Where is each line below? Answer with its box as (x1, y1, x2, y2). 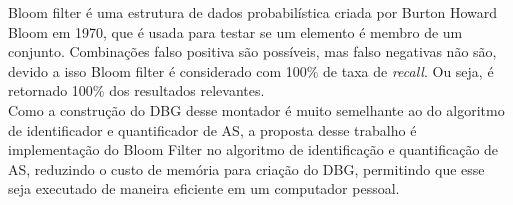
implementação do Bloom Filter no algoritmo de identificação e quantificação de (8, 139, 499, 160)
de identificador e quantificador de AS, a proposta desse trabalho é (8, 119, 417, 140)
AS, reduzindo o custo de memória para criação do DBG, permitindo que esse (8, 158, 485, 179)
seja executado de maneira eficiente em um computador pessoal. (8, 178, 400, 199)
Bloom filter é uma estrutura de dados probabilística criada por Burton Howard (8, 2, 498, 22)
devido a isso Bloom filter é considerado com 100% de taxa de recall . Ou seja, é (8, 60, 494, 81)
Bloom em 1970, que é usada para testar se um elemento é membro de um (8, 21, 463, 42)
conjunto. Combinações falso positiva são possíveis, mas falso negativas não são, (8, 41, 497, 62)
